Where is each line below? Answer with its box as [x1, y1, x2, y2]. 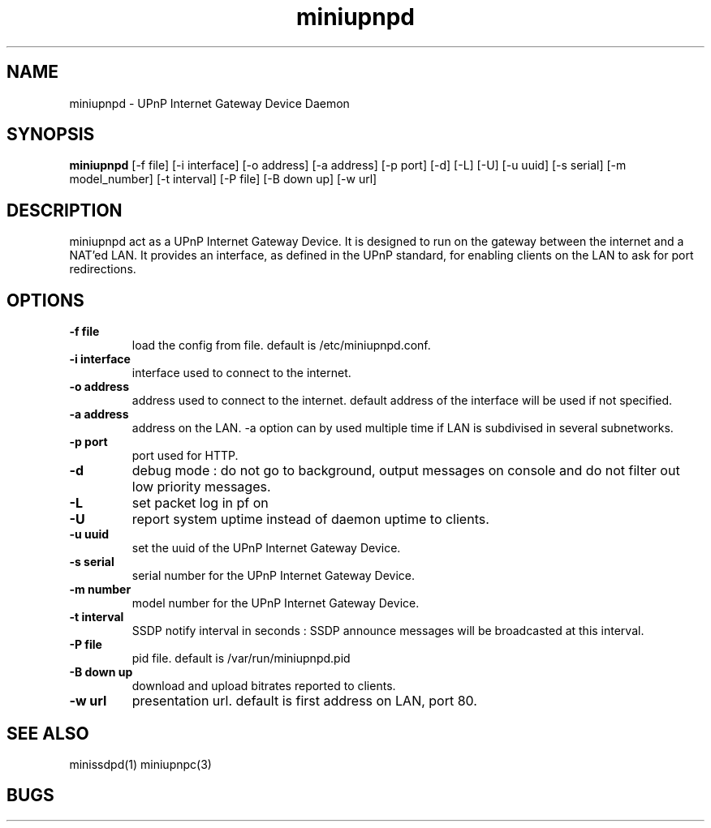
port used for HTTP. [131, 448, 239, 463]
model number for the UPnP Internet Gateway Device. [131, 596, 420, 611]
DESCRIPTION [6, 199, 123, 221]
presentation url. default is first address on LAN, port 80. [131, 693, 477, 710]
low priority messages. [131, 478, 271, 496]
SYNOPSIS [6, 124, 95, 145]
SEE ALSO [6, 723, 89, 744]
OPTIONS [6, 290, 84, 311]
